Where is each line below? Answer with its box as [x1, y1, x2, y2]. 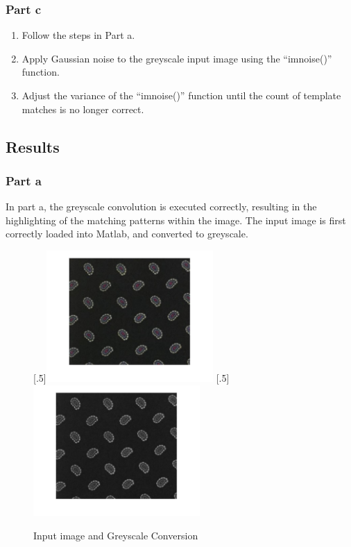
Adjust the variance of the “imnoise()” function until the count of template [22, 88, 341, 102]
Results [6, 135, 60, 157]
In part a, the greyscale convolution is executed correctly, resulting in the [6, 199, 317, 214]
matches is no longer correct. [22, 101, 144, 116]
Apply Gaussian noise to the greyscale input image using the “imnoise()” [22, 51, 332, 65]
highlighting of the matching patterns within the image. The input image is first [6, 212, 346, 227]
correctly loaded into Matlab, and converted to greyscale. [6, 226, 248, 241]
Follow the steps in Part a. [22, 28, 135, 42]
